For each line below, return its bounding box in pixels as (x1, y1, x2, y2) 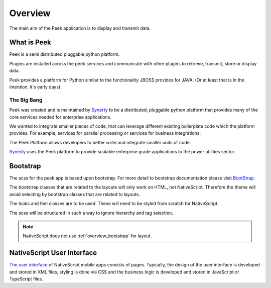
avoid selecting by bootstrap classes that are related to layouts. (9, 191, 141, 197)
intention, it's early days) (9, 84, 61, 90)
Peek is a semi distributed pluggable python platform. (9, 51, 120, 57)
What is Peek (9, 38, 51, 47)
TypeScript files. (9, 276, 44, 282)
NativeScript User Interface (9, 249, 97, 257)
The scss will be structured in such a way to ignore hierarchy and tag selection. (9, 210, 173, 216)
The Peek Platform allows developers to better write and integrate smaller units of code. (9, 139, 191, 145)
